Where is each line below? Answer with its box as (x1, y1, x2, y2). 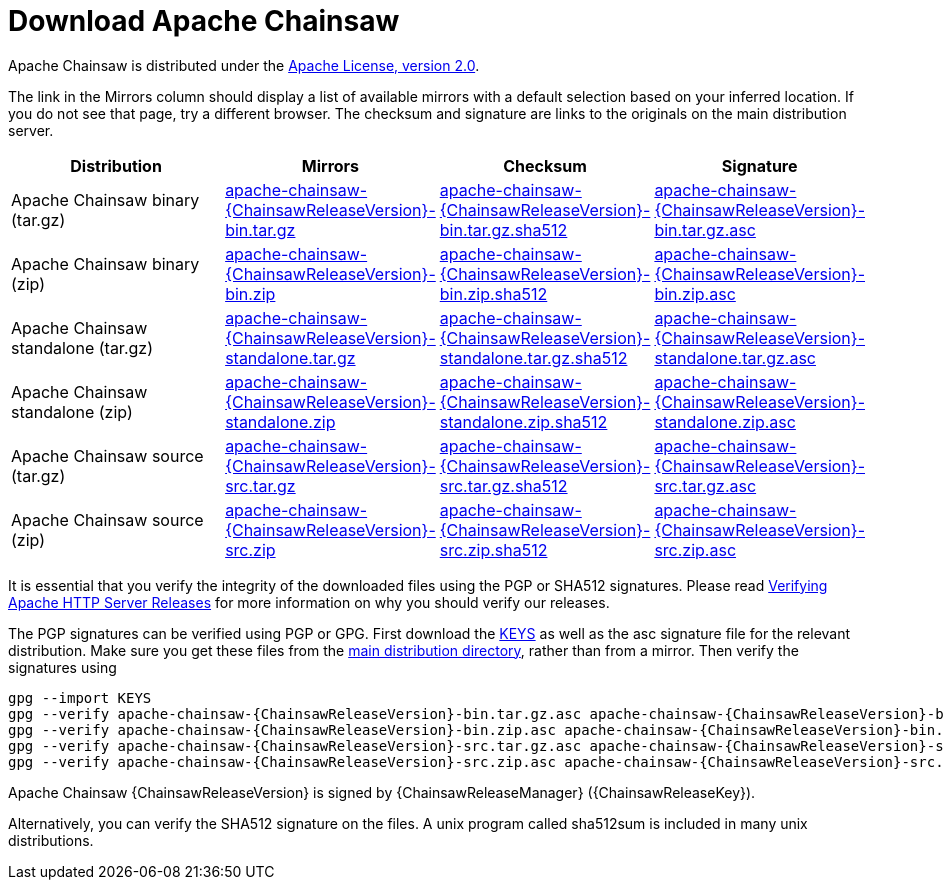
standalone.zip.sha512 (439, 411, 608, 432)
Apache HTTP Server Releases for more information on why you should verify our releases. (8, 593, 610, 611)
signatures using (8, 658, 117, 676)
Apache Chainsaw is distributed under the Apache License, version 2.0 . (8, 56, 480, 74)
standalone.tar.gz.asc (654, 347, 816, 368)
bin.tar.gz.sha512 (439, 219, 568, 240)
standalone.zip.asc (654, 411, 796, 432)
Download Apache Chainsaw (8, 4, 400, 38)
